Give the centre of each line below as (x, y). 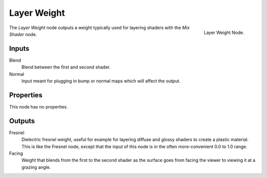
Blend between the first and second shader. (66, 67)
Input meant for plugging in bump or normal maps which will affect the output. (101, 81)
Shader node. (23, 34)
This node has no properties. (39, 107)
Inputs (19, 49)
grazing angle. (36, 167)
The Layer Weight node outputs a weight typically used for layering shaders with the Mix (99, 28)
